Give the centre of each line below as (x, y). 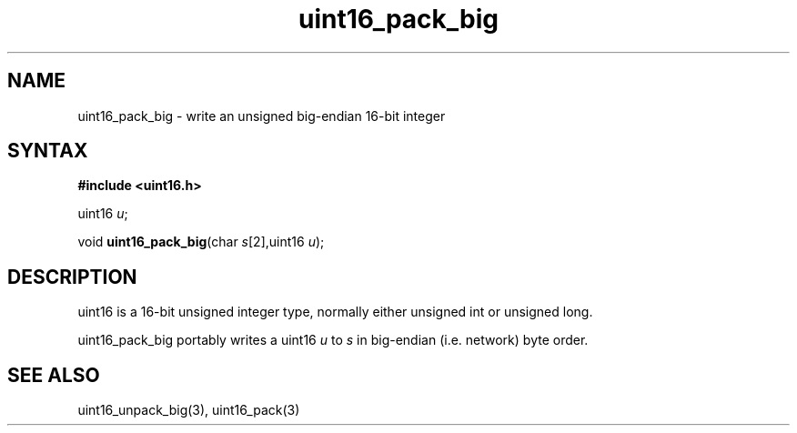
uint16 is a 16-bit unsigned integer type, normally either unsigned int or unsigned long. (335, 312)
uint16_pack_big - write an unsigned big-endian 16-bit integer (262, 116)
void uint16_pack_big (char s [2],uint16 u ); (201, 242)
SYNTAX (48, 151)
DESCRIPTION (72, 277)
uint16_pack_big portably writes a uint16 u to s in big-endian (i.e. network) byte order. (333, 340)
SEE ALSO (54, 375)
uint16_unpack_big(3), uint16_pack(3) (189, 410)
